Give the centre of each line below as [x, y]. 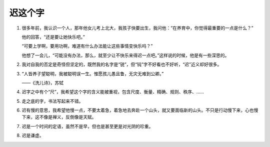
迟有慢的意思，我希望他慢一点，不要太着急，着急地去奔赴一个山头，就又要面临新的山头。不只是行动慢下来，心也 [138, 110]
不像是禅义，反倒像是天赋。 [68, 117]
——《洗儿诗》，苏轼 [42, 83]
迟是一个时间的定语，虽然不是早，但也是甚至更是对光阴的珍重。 [87, 126]
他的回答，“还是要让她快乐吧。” [53, 37]
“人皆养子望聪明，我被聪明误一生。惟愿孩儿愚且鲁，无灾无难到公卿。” [93, 73]
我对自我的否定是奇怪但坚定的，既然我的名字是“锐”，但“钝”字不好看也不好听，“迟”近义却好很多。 [122, 64]
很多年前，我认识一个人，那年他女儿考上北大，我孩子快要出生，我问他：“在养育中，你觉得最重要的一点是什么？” [137, 28]
